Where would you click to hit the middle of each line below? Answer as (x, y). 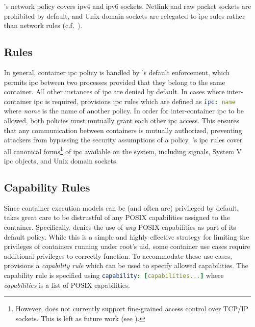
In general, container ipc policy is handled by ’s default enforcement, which (117, 72)
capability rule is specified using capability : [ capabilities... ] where (114, 275)
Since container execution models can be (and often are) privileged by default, (121, 207)
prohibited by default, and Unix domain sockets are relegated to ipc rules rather (125, 15)
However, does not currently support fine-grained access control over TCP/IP (132, 309)
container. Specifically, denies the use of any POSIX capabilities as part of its (120, 227)
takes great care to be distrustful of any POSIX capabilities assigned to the (117, 217)
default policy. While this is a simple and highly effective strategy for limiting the (127, 236)
